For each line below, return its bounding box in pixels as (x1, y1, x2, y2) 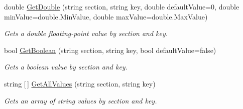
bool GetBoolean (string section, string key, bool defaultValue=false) (4, 44, 216, 55)
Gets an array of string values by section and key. (4, 95, 157, 105)
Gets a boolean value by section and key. (4, 61, 128, 72)
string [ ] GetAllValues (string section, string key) (4, 78, 156, 88)
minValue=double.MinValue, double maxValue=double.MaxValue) (4, 11, 208, 21)
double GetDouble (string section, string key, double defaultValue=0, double (4, 1, 239, 11)
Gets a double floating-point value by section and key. (4, 28, 168, 38)
